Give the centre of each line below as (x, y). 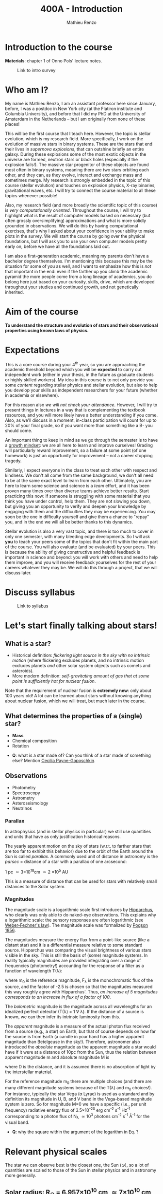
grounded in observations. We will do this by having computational (72, 225)
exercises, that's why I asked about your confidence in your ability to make (80, 231)
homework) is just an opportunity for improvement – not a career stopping (79, 456)
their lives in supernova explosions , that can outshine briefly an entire (74, 149)
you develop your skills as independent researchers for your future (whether (81, 390)
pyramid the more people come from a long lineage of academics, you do (78, 277)
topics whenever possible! (31, 195)
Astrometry (23, 798)
